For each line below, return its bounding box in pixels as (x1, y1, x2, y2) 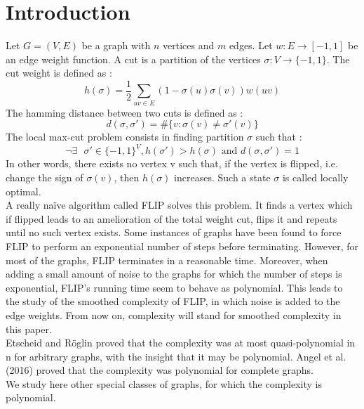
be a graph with (81, 38, 151, 53)
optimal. (6, 183, 41, 198)
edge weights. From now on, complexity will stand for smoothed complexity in (6, 307, 342, 322)
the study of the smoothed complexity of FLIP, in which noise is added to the (6, 294, 340, 309)
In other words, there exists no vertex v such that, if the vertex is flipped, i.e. (6, 156, 338, 171)
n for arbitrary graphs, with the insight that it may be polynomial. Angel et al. (6, 349, 346, 363)
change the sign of (6, 169, 83, 184)
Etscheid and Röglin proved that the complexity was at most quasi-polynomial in (6, 335, 356, 350)
